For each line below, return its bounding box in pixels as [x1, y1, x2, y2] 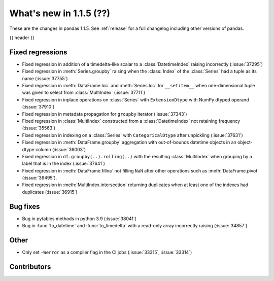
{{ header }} [9, 34, 35, 41]
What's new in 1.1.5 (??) [9, 8, 111, 19]
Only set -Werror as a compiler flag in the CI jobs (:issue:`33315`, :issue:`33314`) [22, 249, 192, 256]
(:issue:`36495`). [22, 175, 57, 181]
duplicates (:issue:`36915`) [22, 189, 78, 195]
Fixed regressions [9, 48, 67, 56]
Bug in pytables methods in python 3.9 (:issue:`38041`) [22, 216, 137, 222]
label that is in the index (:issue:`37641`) [22, 160, 105, 167]
